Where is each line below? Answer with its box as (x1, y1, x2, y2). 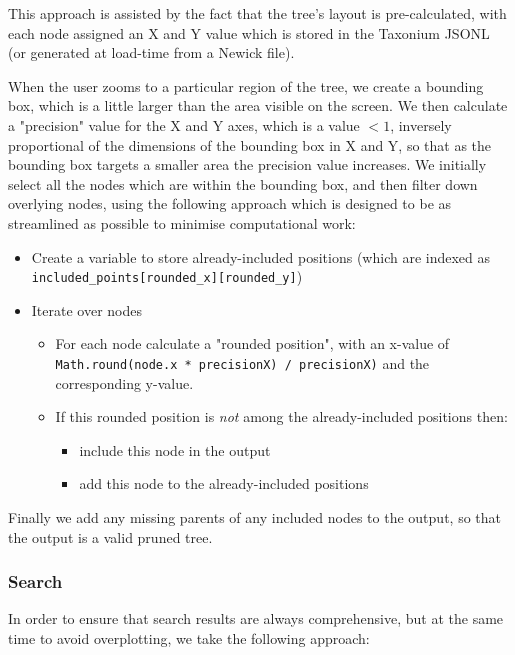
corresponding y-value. (55, 372, 194, 393)
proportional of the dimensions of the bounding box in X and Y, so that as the (8, 134, 492, 155)
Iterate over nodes (31, 299, 142, 320)
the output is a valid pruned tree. (8, 526, 213, 547)
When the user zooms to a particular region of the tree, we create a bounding (8, 75, 484, 96)
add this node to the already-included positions (79, 473, 369, 494)
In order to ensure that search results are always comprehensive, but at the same (8, 608, 504, 629)
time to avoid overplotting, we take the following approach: (8, 628, 370, 648)
